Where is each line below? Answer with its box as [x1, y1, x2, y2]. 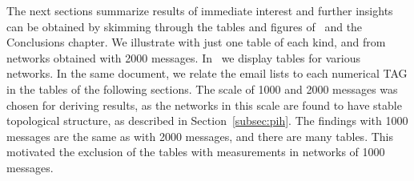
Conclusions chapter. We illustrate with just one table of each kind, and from [6, 34, 386, 50]
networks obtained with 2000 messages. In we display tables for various [6, 49, 361, 66]
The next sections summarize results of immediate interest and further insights [6, 2, 393, 18]
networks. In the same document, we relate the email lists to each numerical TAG [6, 65, 408, 82]
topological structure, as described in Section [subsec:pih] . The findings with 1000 [6, 112, 408, 129]
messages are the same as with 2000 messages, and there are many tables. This [6, 127, 393, 144]
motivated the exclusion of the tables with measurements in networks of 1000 [6, 143, 385, 160]
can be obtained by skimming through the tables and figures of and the [6, 18, 363, 34]
